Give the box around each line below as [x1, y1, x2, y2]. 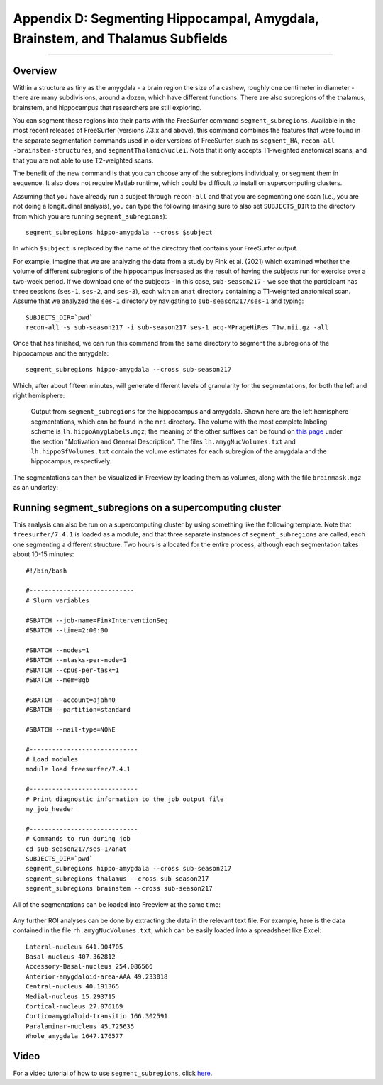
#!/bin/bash [26, 566, 67, 575]
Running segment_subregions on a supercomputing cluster [13, 501, 282, 514]
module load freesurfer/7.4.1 [26, 765, 131, 773]
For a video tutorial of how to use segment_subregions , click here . [13, 1069, 213, 1078]
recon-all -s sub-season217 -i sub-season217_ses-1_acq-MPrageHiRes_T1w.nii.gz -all [26, 324, 329, 331]
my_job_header [26, 805, 74, 813]
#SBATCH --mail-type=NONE [26, 725, 116, 734]
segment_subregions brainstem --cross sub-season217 [26, 884, 213, 893]
